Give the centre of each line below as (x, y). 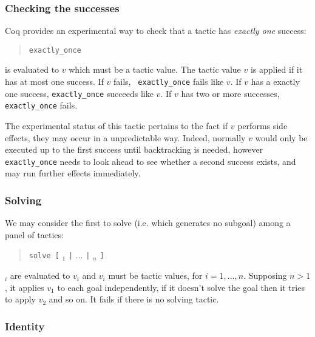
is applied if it (276, 69)
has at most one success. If (54, 82)
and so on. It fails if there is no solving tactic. (134, 299)
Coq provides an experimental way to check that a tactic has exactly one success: (156, 31)
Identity (25, 326)
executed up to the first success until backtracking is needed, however (134, 149)
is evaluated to (32, 69)
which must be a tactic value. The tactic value (155, 69)
